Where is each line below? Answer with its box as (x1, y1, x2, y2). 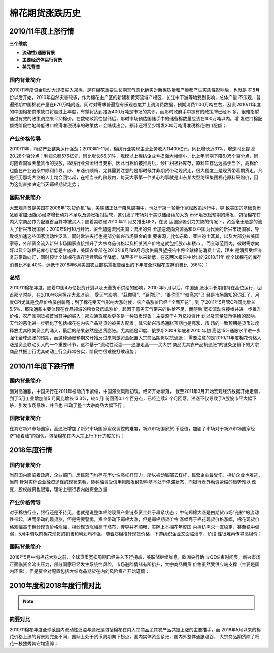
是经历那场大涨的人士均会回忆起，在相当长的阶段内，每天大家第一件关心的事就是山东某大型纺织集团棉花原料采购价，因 (9, 174, 258, 180)
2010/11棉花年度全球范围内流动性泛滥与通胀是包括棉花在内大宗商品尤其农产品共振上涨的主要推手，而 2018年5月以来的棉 (9, 626, 261, 632)
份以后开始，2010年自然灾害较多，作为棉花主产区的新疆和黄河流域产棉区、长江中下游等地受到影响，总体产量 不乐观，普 (9, 94, 261, 100)
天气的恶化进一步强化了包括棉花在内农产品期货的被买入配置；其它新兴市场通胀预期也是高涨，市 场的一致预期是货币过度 (9, 320, 260, 326)
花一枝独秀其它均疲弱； (9, 640, 58, 647)
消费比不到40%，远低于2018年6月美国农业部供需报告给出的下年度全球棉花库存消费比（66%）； (9, 262, 209, 268)
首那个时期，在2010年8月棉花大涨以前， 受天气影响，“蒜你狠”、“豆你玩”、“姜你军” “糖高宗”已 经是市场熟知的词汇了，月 (9, 292, 260, 298)
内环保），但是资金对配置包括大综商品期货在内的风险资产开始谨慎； (9, 568, 150, 574)
